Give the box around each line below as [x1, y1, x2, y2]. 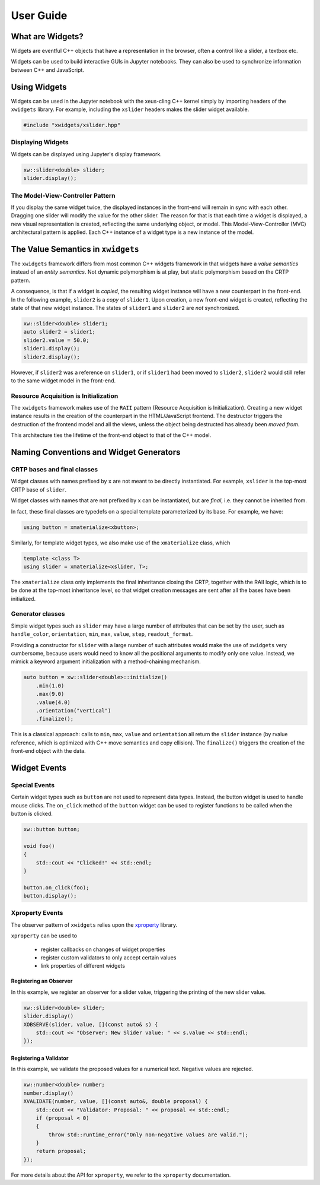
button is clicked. [11, 810, 53, 818]
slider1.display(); [23, 345, 80, 352]
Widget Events [11, 763, 67, 773]
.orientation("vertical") [36, 707, 111, 714]
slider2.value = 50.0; [23, 337, 89, 344]
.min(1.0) [36, 682, 65, 689]
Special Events [11, 781, 55, 789]
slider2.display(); [23, 353, 80, 360]
